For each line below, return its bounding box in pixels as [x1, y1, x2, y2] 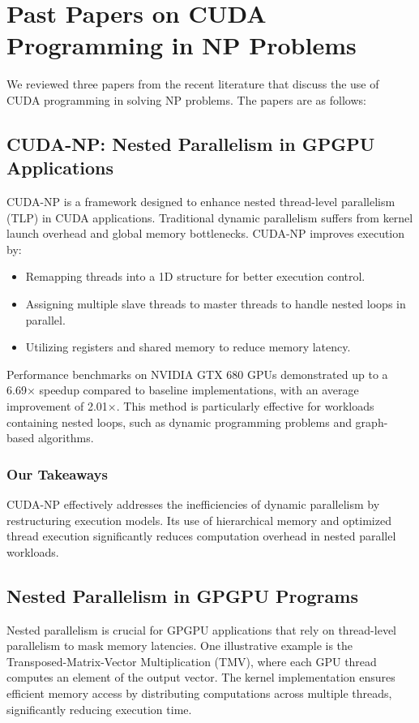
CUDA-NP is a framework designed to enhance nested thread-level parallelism [6, 193, 395, 210]
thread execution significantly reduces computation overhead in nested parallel [6, 527, 396, 544]
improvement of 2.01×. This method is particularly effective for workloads [6, 398, 374, 415]
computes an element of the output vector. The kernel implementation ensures [6, 669, 395, 686]
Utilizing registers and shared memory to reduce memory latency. [25, 338, 351, 355]
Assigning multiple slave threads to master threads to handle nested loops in [25, 295, 406, 312]
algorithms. [37, 429, 94, 446]
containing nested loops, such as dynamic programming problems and [6, 413, 352, 430]
